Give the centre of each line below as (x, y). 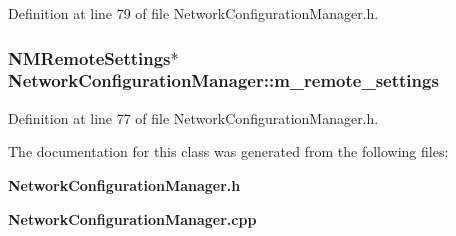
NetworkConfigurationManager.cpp (132, 218)
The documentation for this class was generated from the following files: (228, 151)
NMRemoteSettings (89, 57)
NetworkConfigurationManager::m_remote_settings (223, 80)
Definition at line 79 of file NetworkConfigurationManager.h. (193, 13)
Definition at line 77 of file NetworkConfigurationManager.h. (193, 117)
